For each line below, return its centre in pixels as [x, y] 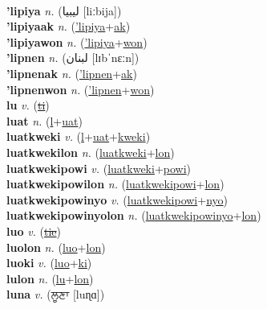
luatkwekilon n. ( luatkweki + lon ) [91, 152]
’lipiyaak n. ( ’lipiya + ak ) [69, 26]
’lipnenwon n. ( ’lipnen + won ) [81, 89]
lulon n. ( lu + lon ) [50, 278]
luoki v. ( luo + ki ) [49, 263]
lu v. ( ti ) [28, 105]
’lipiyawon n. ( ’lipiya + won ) [77, 41]
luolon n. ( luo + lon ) [56, 247]
